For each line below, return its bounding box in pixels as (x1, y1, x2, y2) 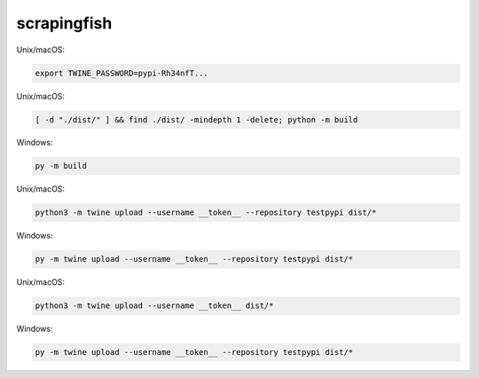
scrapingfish (16, 13, 113, 33)
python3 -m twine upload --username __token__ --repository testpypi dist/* (35, 208, 377, 217)
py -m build (35, 161, 88, 171)
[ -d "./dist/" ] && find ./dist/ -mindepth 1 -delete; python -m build (35, 114, 358, 124)
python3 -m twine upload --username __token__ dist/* (35, 301, 274, 311)
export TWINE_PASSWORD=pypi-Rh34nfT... (35, 67, 208, 78)
